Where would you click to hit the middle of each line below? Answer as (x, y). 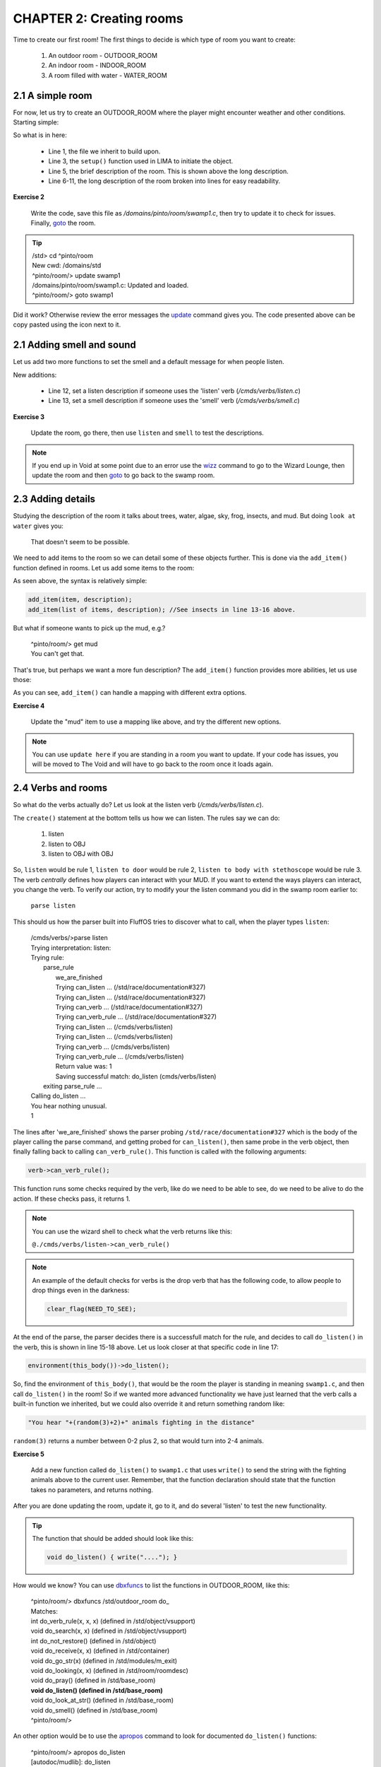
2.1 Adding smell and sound (75, 345)
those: (22, 680)
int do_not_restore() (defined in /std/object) (93, 1640)
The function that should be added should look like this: (113, 1538)
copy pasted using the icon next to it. (67, 324)
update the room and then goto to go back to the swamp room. (123, 475)
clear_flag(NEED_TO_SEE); (92, 1309)
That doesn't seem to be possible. (80, 541)
